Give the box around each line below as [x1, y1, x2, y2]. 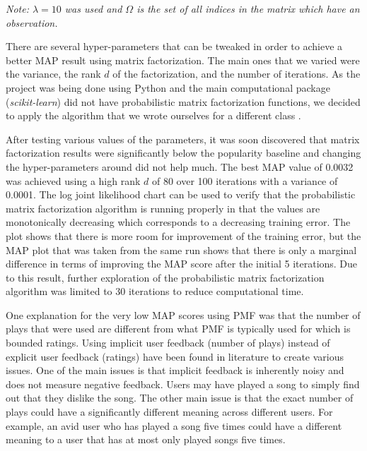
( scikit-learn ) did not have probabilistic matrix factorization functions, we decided [6, 94, 361, 109]
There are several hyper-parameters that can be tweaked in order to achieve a [6, 39, 343, 54]
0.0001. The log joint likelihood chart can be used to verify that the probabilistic [6, 187, 356, 202]
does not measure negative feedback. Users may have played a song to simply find [6, 376, 360, 391]
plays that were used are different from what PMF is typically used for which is [6, 321, 351, 336]
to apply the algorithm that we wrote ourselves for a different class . [6, 108, 301, 123]
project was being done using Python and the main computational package [6, 80, 330, 95]
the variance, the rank [6, 66, 101, 81]
